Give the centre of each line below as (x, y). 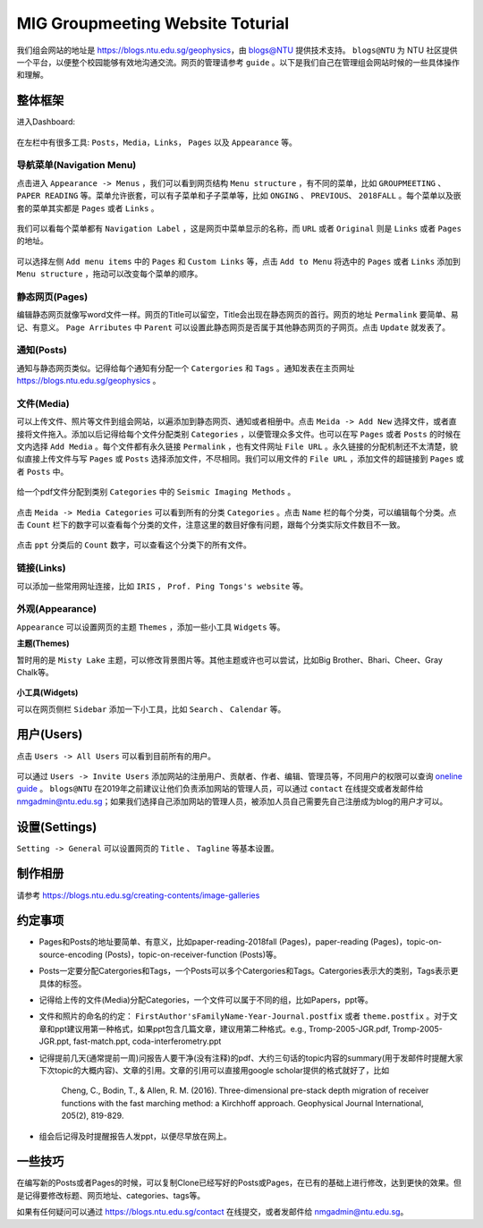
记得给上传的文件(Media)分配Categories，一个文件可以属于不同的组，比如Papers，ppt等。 (206, 1000)
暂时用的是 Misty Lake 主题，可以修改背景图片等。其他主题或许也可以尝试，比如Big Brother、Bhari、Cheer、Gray (229, 660)
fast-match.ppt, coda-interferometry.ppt (147, 1041)
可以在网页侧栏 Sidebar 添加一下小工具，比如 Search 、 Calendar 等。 (151, 709)
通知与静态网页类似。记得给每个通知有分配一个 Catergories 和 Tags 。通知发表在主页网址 (186, 368)
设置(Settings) (57, 827)
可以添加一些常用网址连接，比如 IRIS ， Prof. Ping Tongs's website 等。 (162, 586)
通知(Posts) (42, 351)
